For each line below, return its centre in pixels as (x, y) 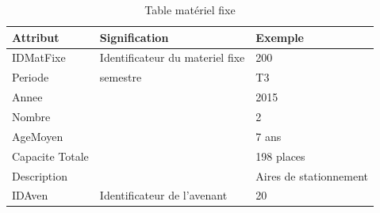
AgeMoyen (38, 136)
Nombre (31, 116)
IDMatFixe (39, 57)
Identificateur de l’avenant (163, 195)
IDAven (30, 195)
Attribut (36, 37)
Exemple (280, 37)
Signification (134, 37)
